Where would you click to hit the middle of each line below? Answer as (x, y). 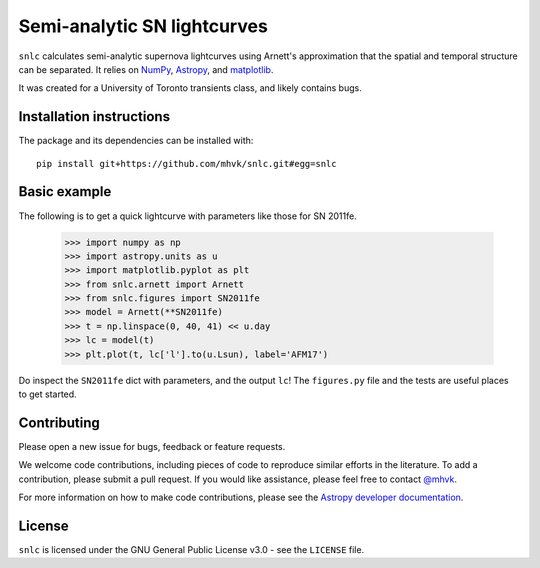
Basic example (65, 191)
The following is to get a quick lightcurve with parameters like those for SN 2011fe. (187, 216)
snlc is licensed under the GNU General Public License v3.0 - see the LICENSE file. (191, 549)
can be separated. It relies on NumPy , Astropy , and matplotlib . (146, 69)
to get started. (47, 394)
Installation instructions (94, 116)
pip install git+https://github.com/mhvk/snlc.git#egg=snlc (186, 163)
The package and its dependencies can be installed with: (136, 141)
